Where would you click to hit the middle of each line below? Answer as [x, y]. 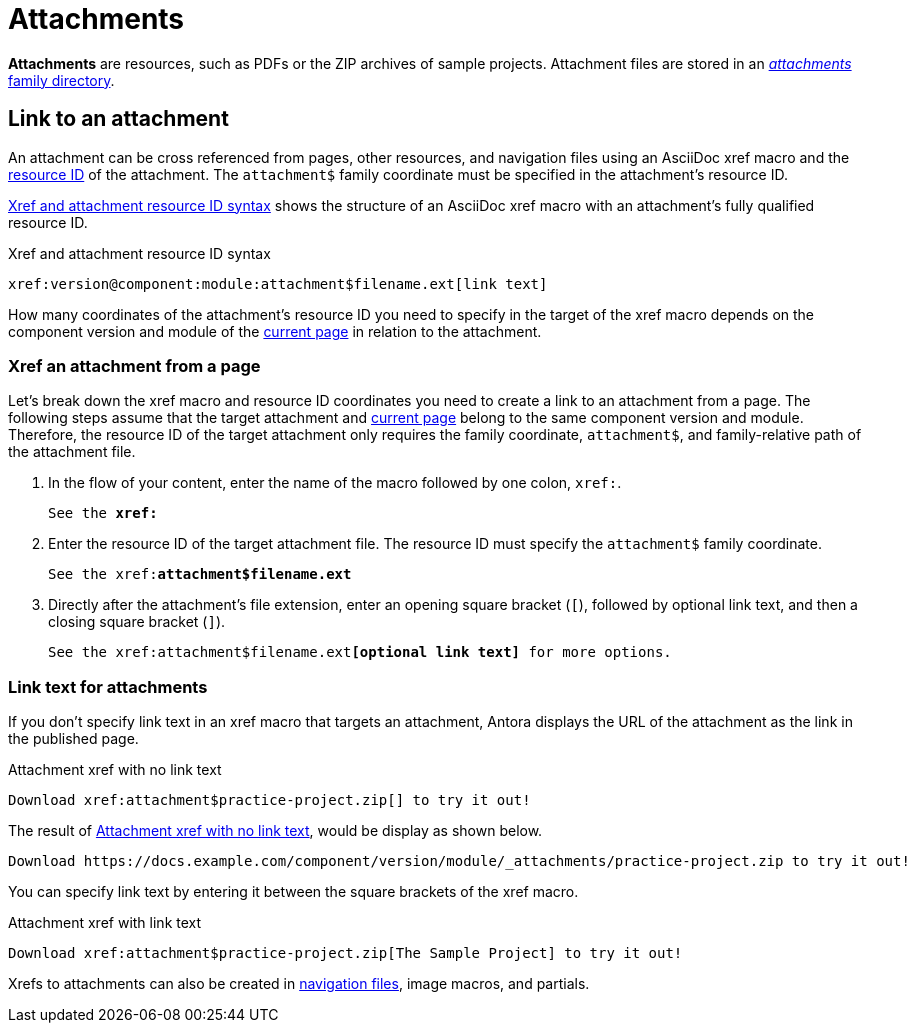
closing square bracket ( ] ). [137, 622]
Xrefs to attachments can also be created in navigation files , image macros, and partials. [299, 984]
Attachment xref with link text [105, 923]
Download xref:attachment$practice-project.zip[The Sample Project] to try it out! [345, 953]
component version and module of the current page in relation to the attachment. [275, 331]
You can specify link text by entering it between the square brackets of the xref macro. [293, 892]
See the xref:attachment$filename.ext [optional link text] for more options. [360, 652]
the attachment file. [72, 452]
